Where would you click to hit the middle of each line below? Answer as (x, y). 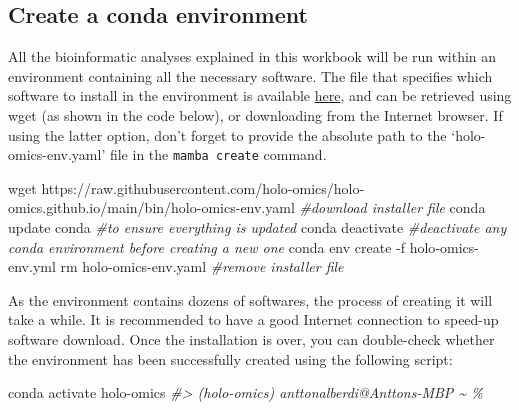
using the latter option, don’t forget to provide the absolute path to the (227, 134)
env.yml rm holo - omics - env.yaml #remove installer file (176, 266)
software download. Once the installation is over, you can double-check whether (251, 338)
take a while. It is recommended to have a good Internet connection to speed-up (253, 319)
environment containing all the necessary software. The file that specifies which (250, 75)
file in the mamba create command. (218, 154)
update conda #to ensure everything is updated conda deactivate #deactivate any (257, 227)
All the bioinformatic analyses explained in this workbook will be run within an (252, 56)
